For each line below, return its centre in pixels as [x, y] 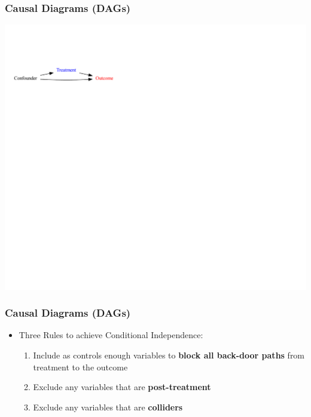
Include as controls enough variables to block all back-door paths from [169, 355]
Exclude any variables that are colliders [108, 407]
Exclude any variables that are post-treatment [122, 387]
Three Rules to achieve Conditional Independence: [111, 335]
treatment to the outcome [80, 367]
